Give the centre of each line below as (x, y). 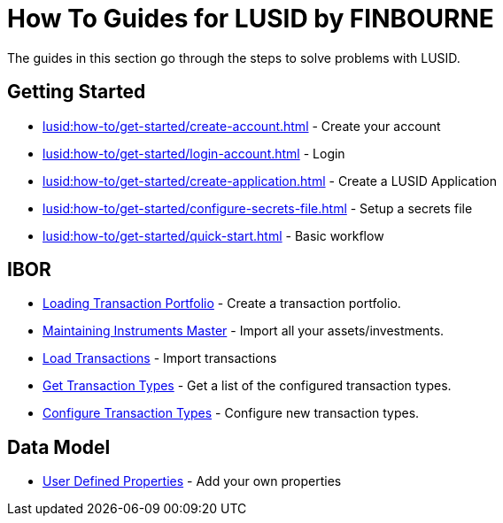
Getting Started (77, 92)
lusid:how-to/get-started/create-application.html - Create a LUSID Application (270, 181)
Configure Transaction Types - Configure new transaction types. (231, 413)
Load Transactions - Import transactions (160, 358)
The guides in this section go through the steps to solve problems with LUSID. (234, 58)
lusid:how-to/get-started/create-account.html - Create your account (242, 126)
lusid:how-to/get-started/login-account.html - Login (194, 153)
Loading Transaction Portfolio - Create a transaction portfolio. (222, 304)
